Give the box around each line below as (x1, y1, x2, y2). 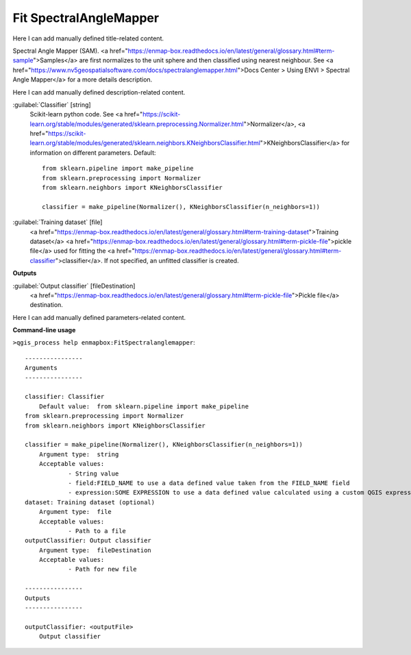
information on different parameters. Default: (29, 148, 157, 157)
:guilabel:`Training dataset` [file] (12, 218, 103, 226)
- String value (68, 469, 119, 478)
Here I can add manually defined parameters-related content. (12, 313, 186, 321)
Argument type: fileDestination (38, 546, 152, 554)
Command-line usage (12, 326, 76, 334)
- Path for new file (68, 565, 137, 573)
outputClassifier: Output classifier (25, 536, 152, 545)
